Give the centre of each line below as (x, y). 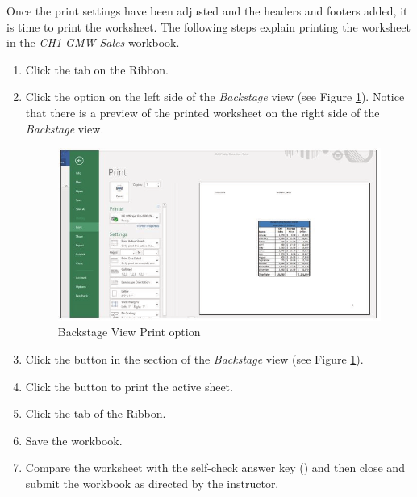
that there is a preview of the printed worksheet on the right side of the (202, 112)
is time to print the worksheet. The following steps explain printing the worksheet (209, 26)
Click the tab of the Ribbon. (96, 413)
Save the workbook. (74, 440)
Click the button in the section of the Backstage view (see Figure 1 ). (194, 359)
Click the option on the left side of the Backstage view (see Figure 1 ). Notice (215, 97)
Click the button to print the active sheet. (129, 386)
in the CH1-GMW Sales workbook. (93, 42)
